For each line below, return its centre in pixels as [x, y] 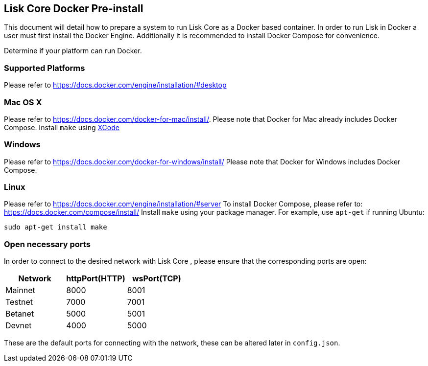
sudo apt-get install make [56, 227]
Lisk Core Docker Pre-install [74, 9]
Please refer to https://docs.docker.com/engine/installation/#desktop [115, 85]
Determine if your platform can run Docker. [73, 51]
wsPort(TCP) [157, 279]
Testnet [19, 302]
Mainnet [20, 290]
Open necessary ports [47, 244]
